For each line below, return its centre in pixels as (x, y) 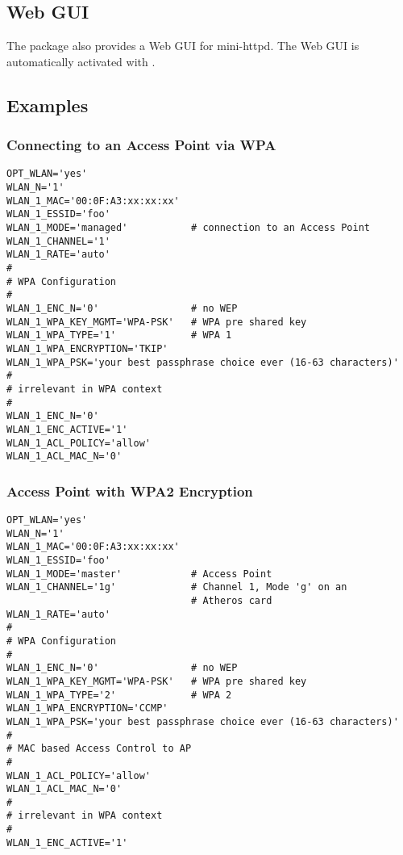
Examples (48, 105)
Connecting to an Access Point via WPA (141, 145)
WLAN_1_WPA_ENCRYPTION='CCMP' (87, 708)
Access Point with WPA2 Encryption (130, 490)
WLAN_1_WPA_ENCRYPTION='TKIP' (87, 348)
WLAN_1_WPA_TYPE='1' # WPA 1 (119, 335)
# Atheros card (232, 600)
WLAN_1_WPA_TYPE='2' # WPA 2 (119, 695)
